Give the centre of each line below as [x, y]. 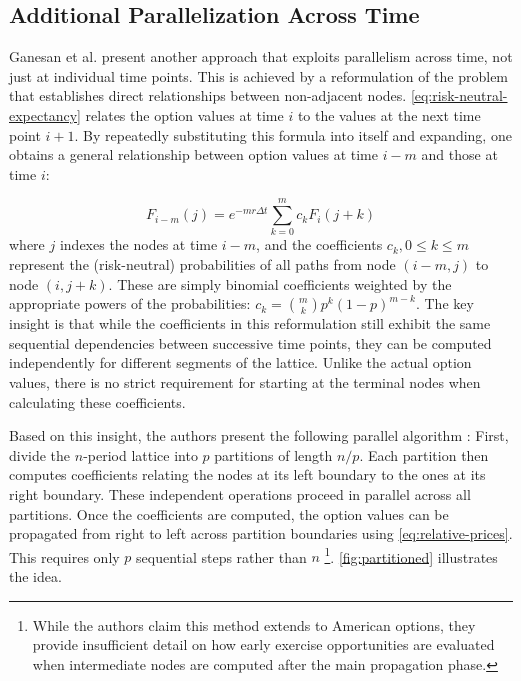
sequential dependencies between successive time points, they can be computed [250, 342]
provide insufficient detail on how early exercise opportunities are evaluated [263, 644]
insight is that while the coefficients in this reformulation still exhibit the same [250, 323]
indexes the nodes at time [138, 244]
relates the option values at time [184, 114]
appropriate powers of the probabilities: [130, 303]
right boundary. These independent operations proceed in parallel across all [240, 494]
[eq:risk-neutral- [459, 95]
